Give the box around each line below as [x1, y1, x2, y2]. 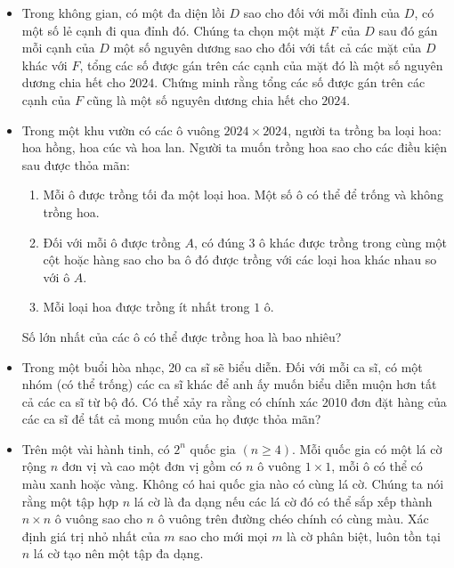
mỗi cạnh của [21, 38, 95, 57]
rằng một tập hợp [21, 491, 118, 510]
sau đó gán [378, 20, 438, 39]
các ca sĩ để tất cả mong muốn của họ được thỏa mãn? [21, 410, 321, 428]
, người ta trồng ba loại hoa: [288, 120, 442, 139]
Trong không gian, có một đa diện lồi [21, 4, 225, 21]
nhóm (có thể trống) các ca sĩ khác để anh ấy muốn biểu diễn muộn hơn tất [21, 375, 437, 394]
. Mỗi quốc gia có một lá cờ [292, 439, 442, 458]
